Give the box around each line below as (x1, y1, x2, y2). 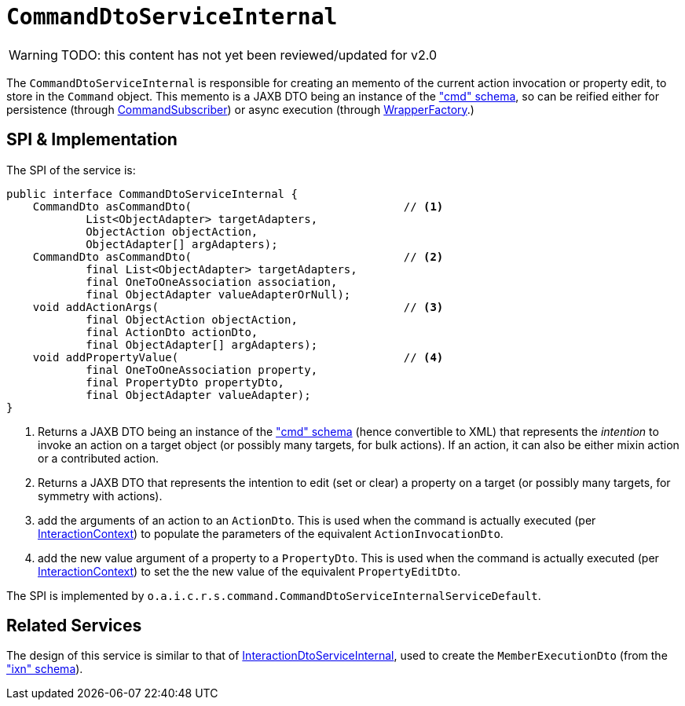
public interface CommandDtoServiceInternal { (6, 187, 298, 200)
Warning (9, 46, 58, 63)
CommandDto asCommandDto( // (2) (32, 250, 444, 263)
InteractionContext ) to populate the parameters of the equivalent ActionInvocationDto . (38, 526, 504, 540)
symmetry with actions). (38, 488, 163, 503)
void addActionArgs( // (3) (32, 300, 444, 313)
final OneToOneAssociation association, (86, 275, 338, 288)
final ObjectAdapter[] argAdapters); (86, 338, 318, 351)
